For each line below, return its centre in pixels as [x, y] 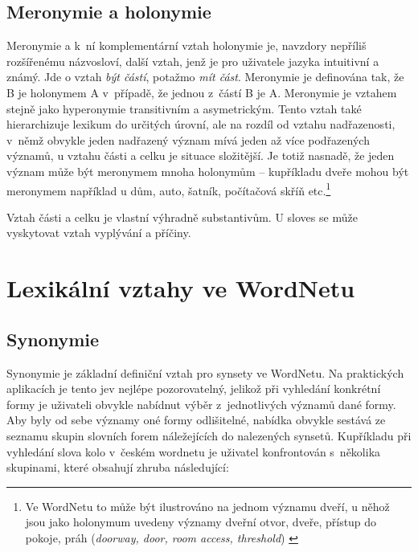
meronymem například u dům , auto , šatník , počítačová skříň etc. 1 [169, 189]
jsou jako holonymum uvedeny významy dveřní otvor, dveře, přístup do [201, 522]
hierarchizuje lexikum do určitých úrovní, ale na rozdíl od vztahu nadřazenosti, [201, 124]
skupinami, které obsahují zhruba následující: [118, 467]
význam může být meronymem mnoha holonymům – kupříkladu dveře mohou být [208, 171]
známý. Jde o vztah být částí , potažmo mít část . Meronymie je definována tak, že [205, 77]
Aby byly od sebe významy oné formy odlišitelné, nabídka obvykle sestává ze [196, 420]
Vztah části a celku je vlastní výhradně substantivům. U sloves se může [182, 217]
